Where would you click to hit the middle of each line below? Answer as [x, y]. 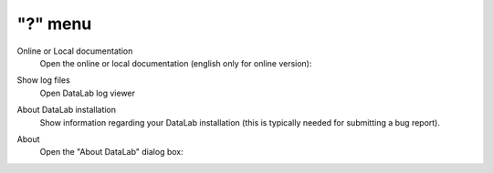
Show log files [43, 80]
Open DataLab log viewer [88, 93]
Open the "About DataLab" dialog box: [111, 152]
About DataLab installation [67, 110]
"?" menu [54, 24]
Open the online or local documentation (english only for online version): [176, 63]
